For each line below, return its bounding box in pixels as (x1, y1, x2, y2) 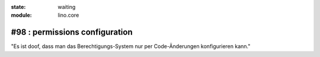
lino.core (57, 12, 79, 19)
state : (11, 4, 26, 10)
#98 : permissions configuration (11, 27, 133, 37)
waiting (57, 4, 76, 10)
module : (11, 12, 32, 19)
